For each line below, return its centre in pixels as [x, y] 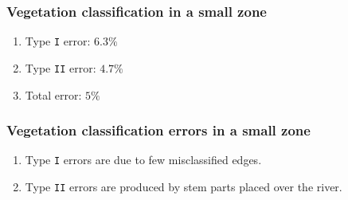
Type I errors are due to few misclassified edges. [143, 160]
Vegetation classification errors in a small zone [158, 130]
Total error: [53, 94]
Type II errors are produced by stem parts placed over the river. [184, 186]
